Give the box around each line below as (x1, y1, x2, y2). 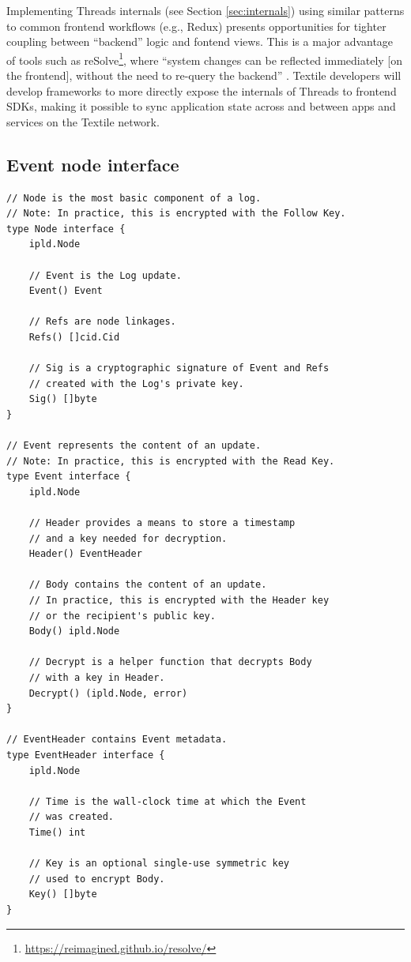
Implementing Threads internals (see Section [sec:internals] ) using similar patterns (6, 2, 405, 18)
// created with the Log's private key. (28, 378, 244, 389)
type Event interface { (6, 471, 131, 483)
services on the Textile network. (6, 113, 160, 130)
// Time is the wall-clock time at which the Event (28, 795, 307, 807)
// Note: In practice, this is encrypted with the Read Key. (6, 455, 335, 467)
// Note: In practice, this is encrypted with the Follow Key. (6, 208, 346, 220)
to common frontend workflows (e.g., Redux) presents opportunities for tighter (6, 17, 386, 34)
